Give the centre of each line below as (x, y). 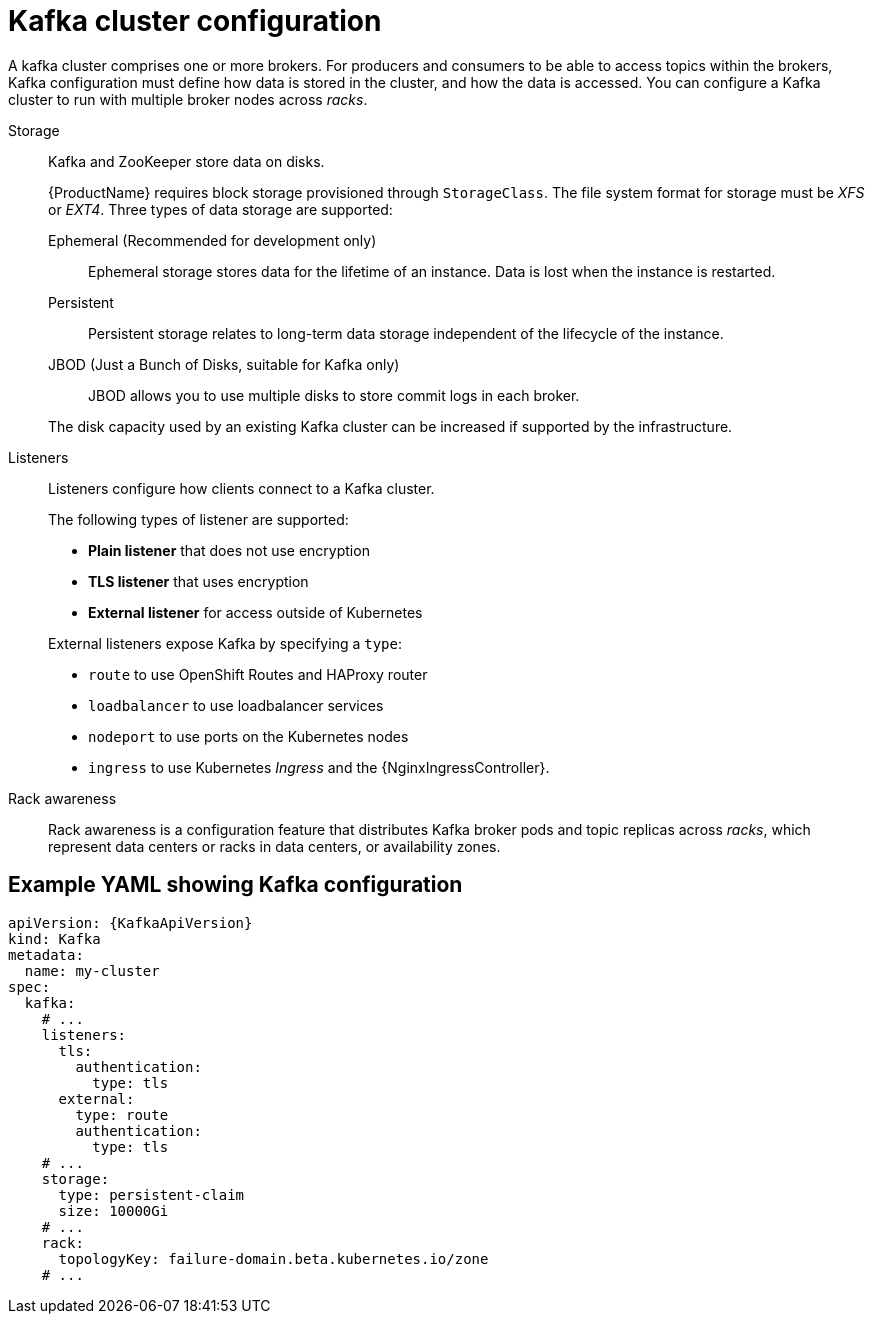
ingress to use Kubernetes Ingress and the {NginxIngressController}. (319, 767)
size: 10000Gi (113, 1210)
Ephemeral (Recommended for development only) (212, 240)
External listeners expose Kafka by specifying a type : (225, 643)
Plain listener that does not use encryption (229, 550)
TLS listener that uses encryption (198, 581)
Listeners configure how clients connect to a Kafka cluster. (241, 488)
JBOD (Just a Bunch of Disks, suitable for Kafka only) (224, 364)
